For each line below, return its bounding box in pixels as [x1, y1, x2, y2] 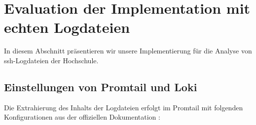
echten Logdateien [4, 17, 130, 37]
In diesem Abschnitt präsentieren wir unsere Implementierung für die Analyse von [4, 46, 252, 56]
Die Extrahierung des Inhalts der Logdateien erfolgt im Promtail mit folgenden [4, 102, 243, 112]
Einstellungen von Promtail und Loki [4, 79, 197, 94]
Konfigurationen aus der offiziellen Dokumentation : [4, 112, 160, 122]
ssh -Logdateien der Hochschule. [4, 55, 99, 65]
